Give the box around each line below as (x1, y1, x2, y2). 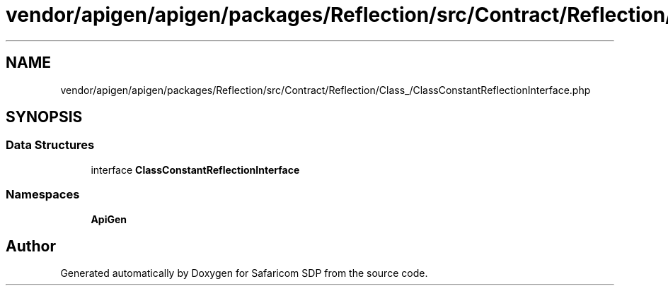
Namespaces (6, 187, 80, 202)
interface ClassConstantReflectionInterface (91, 163, 300, 176)
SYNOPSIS (6, 108, 83, 126)
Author (6, 237, 56, 255)
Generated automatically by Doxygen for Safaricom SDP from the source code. (60, 267, 428, 280)
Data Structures (6, 138, 95, 153)
